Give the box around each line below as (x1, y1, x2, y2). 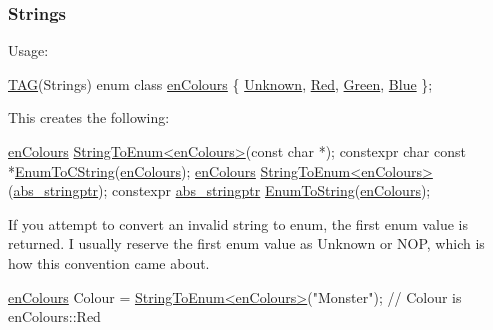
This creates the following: (8, 107, 170, 128)
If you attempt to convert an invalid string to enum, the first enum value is (8, 213, 468, 234)
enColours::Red (8, 306, 101, 327)
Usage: (8, 40, 49, 61)
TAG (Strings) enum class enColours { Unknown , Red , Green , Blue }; (8, 73, 433, 94)
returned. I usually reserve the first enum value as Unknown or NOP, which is (8, 233, 485, 254)
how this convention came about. (8, 252, 210, 273)
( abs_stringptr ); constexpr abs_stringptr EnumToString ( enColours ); (8, 180, 431, 201)
